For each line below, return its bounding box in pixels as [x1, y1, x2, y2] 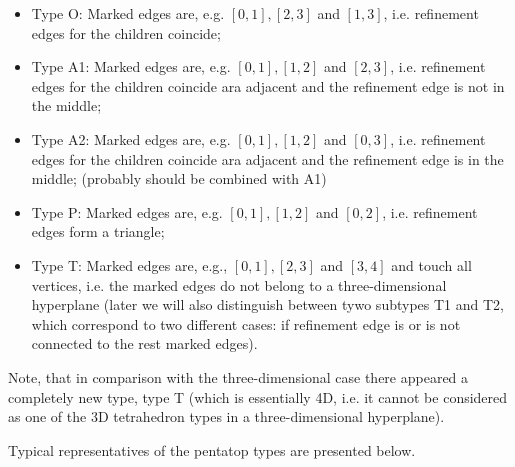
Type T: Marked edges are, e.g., [31, 254, 228, 275]
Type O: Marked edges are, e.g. [31, 3, 225, 23]
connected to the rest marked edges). [31, 333, 258, 354]
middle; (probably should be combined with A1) [31, 168, 327, 189]
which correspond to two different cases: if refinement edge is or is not [31, 313, 461, 334]
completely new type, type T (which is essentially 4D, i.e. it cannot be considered [8, 386, 508, 407]
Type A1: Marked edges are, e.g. [31, 56, 231, 77]
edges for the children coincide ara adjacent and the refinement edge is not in [31, 75, 505, 96]
